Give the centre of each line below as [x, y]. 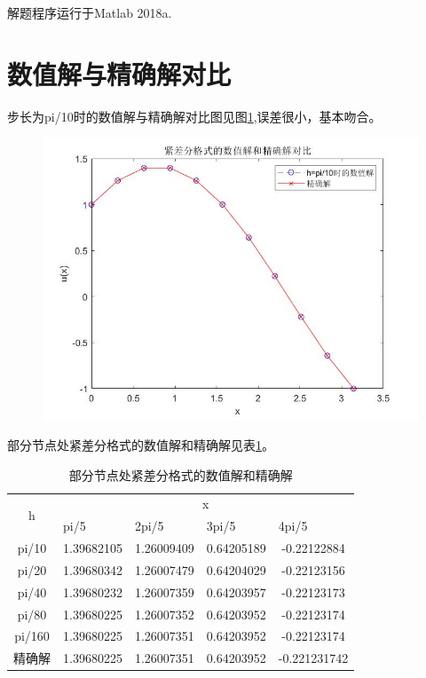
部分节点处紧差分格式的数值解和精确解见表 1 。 [141, 444]
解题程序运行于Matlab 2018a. [90, 12]
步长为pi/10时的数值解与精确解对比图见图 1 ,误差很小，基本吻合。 [194, 116]
